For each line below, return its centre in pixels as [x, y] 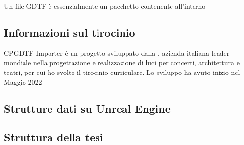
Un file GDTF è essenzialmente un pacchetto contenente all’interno [105, 6]
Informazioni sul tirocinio [70, 32]
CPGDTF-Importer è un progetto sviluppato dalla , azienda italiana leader [117, 53]
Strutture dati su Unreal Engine [87, 108]
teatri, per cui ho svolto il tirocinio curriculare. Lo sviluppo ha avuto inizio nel [122, 72]
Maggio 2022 [23, 82]
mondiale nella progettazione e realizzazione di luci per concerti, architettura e [122, 62]
